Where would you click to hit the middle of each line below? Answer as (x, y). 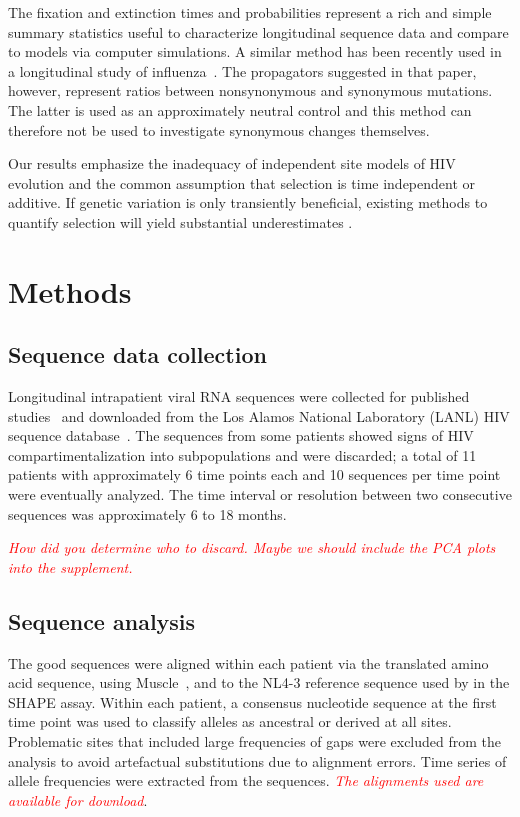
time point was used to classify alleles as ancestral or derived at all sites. (230, 721)
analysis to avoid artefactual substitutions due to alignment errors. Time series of (257, 760)
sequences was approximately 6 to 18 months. (147, 513)
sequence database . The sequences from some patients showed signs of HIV (241, 435)
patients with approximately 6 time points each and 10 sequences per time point (254, 474)
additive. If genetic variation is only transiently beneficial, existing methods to (248, 202)
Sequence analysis (102, 620)
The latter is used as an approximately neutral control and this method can (240, 109)
